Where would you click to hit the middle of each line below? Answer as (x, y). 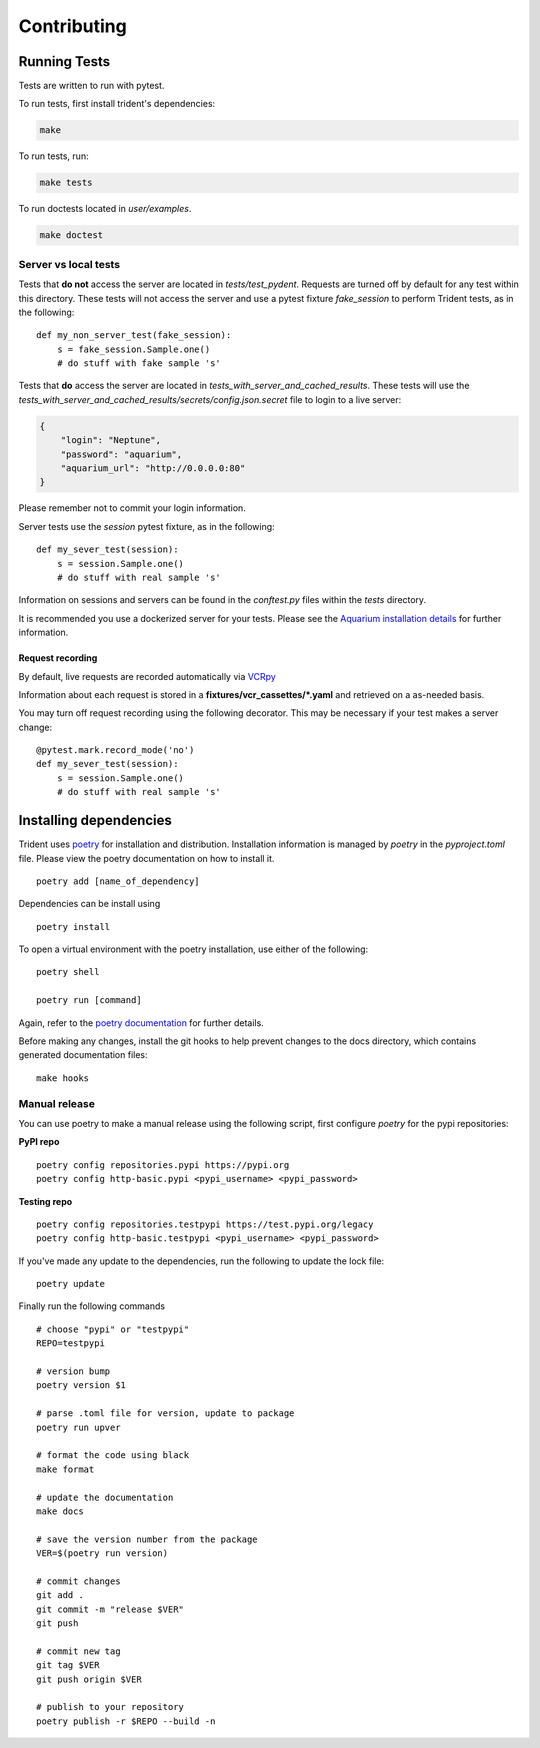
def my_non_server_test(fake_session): (134, 335)
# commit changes (78, 1581)
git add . (60, 1595)
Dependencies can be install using (89, 904)
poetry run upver (78, 1427)
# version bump (73, 1371)
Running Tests (64, 61)
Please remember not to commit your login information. (132, 508)
